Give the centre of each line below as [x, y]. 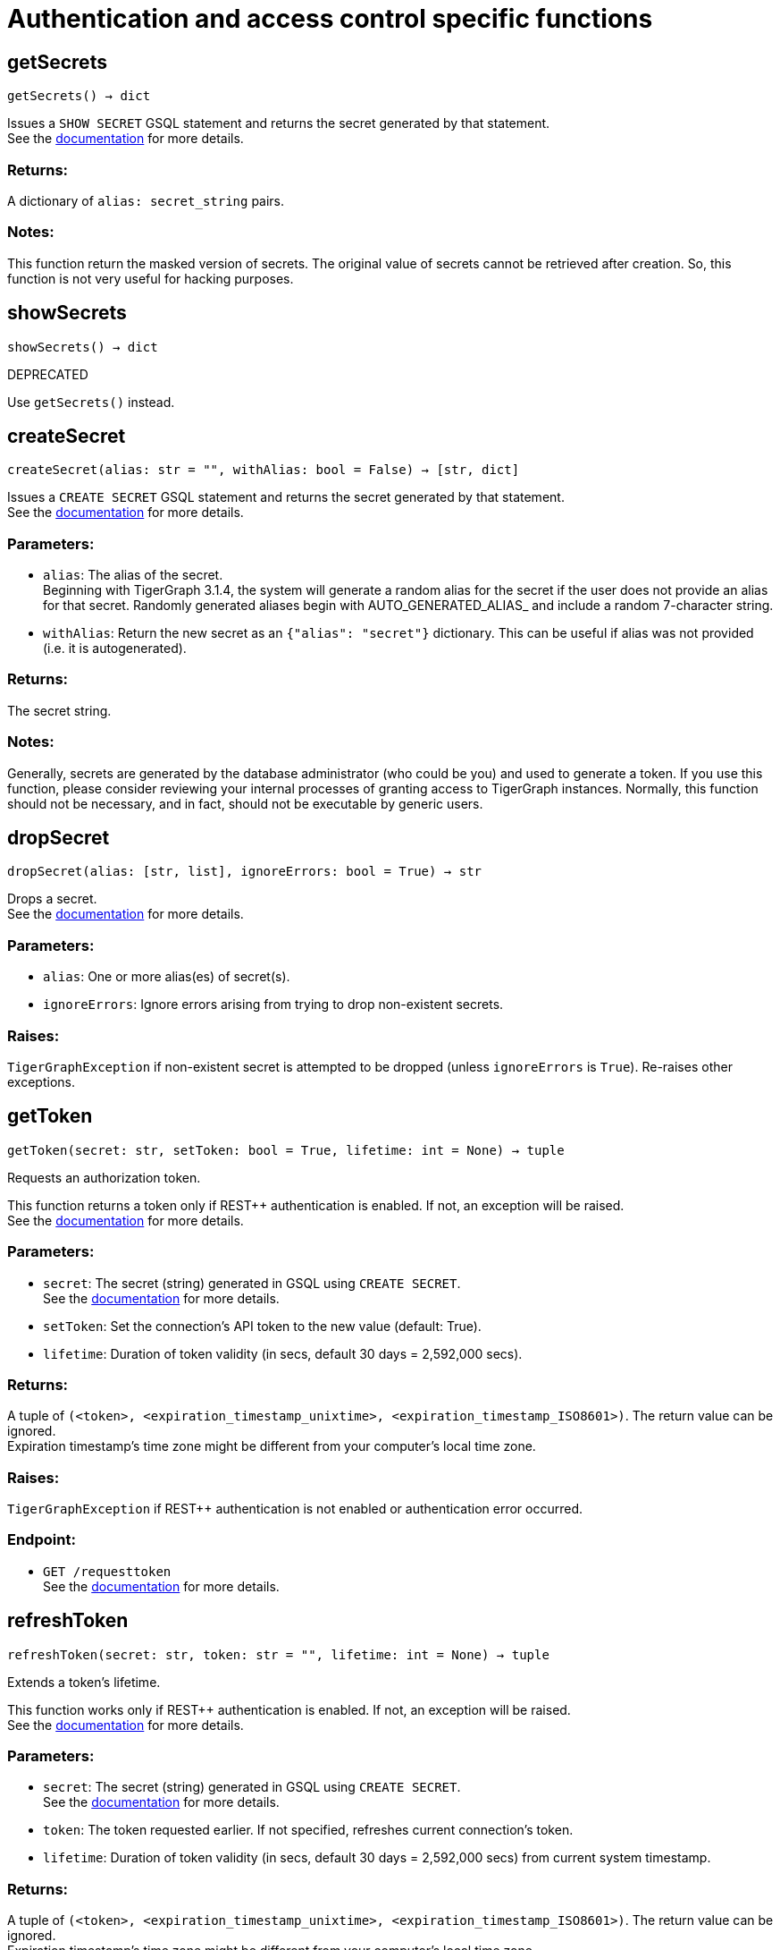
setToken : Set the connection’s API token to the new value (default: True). [262, 1326]
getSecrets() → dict [79, 96]
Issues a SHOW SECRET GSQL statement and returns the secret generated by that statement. [279, 123]
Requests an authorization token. [104, 1177]
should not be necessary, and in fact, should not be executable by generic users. [245, 803]
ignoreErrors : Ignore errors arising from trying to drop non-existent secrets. [273, 1005]
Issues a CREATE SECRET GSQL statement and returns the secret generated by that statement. [286, 497]
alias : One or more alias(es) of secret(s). [167, 977]
